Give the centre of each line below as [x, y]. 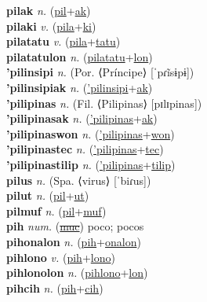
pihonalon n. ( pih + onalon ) [74, 241]
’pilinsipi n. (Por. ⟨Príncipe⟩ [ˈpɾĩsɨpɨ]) [100, 72]
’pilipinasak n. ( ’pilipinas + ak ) [82, 118]
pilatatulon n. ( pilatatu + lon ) [80, 56]
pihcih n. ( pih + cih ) [55, 287]
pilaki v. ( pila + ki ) [51, 26]
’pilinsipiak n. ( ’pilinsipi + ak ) [80, 87]
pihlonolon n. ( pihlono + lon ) [77, 273]
